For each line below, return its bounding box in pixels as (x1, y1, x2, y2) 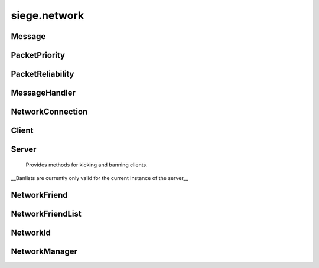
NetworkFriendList (11, 208, 82, 218)
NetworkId (11, 227, 51, 237)
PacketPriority (11, 50, 65, 60)
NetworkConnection (11, 107, 88, 117)
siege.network (11, 9, 84, 22)
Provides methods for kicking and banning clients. (25, 161, 148, 168)
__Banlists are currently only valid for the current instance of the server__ (11, 175, 188, 182)
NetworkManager (11, 246, 78, 256)
